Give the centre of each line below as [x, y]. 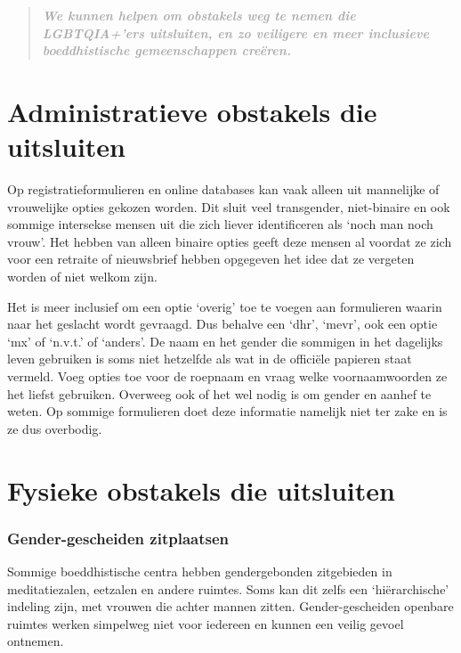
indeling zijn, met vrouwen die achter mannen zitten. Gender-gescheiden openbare [230, 606]
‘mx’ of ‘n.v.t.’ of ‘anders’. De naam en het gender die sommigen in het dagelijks [225, 341]
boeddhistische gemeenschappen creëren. [166, 50]
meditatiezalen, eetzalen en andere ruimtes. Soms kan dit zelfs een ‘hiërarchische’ [228, 588]
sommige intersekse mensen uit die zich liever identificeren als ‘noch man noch [220, 224]
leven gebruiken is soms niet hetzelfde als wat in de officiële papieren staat [210, 359]
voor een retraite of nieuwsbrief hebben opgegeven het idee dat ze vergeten [211, 259]
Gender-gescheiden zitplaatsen [118, 538]
